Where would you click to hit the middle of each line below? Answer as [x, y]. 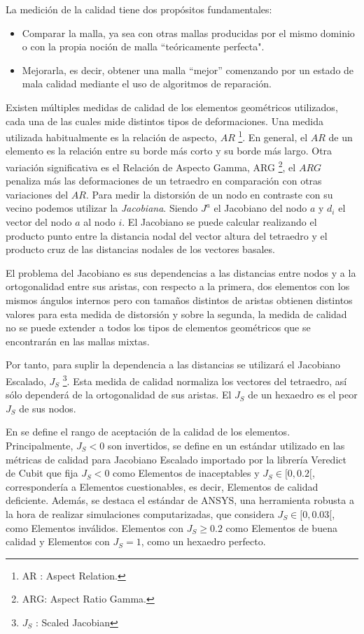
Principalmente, [40, 445]
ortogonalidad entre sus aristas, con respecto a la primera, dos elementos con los [178, 286]
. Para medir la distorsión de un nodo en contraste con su [209, 194]
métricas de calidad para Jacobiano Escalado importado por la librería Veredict [176, 459]
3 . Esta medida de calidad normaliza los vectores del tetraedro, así [205, 380]
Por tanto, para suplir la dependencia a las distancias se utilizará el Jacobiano [173, 365]
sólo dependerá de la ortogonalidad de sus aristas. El [119, 395]
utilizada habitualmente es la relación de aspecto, [111, 137]
